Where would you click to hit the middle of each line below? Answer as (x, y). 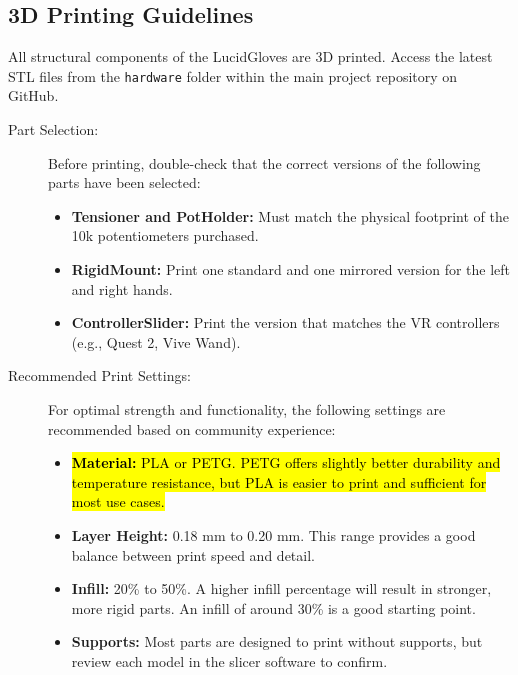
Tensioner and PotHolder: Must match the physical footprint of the (290, 215)
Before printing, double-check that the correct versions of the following (264, 162)
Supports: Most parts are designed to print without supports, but (277, 641)
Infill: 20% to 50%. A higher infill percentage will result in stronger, (281, 588)
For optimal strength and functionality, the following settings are (247, 408)
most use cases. (118, 501)
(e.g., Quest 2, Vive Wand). (156, 341)
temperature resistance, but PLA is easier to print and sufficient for (279, 481)
